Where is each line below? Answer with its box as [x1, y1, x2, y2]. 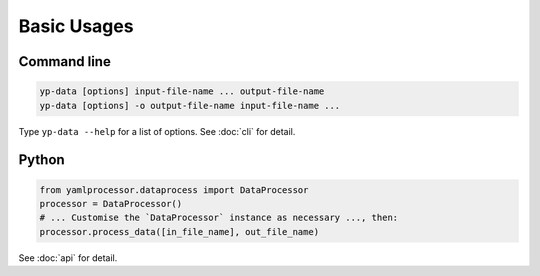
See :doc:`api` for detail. [18, 251, 118, 264]
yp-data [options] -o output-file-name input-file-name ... [39, 100, 341, 111]
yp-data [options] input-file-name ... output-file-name [39, 86, 325, 97]
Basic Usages [18, 15, 134, 37]
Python [18, 151, 65, 169]
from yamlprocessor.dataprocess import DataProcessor [39, 184, 309, 195]
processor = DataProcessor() [39, 198, 183, 209]
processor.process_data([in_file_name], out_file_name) [39, 226, 320, 237]
